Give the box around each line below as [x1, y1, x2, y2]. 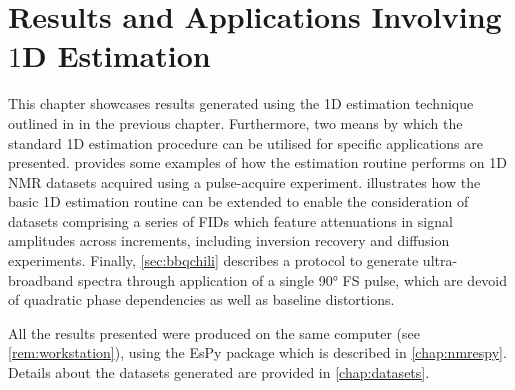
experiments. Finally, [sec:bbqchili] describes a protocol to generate [8, 250, 419, 271]
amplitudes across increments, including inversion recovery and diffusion [8, 230, 450, 251]
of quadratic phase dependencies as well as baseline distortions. [8, 289, 395, 310]
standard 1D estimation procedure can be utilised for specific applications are [8, 132, 483, 153]
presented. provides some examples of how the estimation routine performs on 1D [8, 152, 507, 173]
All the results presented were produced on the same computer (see [8, 322, 420, 343]
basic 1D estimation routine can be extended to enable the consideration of [8, 191, 469, 212]
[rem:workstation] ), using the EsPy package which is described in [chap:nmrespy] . [8, 342, 507, 363]
